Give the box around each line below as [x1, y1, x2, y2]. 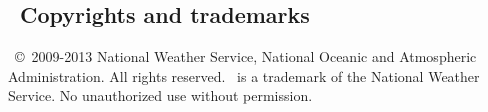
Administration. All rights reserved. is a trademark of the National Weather [8, 65, 480, 86]
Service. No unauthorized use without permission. [8, 85, 313, 106]
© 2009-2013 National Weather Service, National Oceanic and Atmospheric [14, 46, 477, 67]
